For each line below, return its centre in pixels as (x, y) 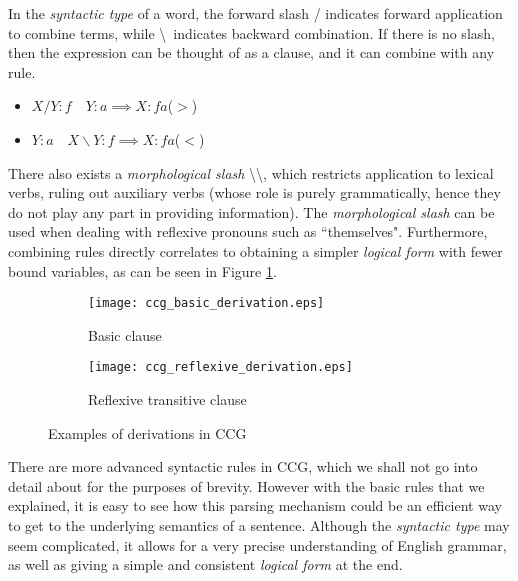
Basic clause (125, 334)
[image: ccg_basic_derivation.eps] (206, 303)
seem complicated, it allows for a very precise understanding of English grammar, (257, 544)
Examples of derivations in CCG (147, 432)
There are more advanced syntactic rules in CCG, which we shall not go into (243, 466)
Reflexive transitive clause (167, 399)
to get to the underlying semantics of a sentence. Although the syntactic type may (259, 525)
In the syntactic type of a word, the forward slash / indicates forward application (255, 13)
